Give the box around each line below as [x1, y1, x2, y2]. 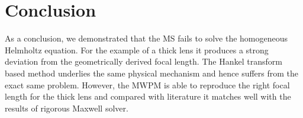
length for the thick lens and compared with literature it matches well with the [5, 90, 291, 103]
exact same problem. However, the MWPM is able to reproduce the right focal [5, 78, 290, 91]
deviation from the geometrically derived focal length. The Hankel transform [5, 55, 282, 68]
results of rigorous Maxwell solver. [5, 101, 128, 114]
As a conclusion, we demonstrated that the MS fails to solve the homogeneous [5, 32, 288, 44]
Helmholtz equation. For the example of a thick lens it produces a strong [5, 43, 269, 56]
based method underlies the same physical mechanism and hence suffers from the [5, 66, 299, 79]
